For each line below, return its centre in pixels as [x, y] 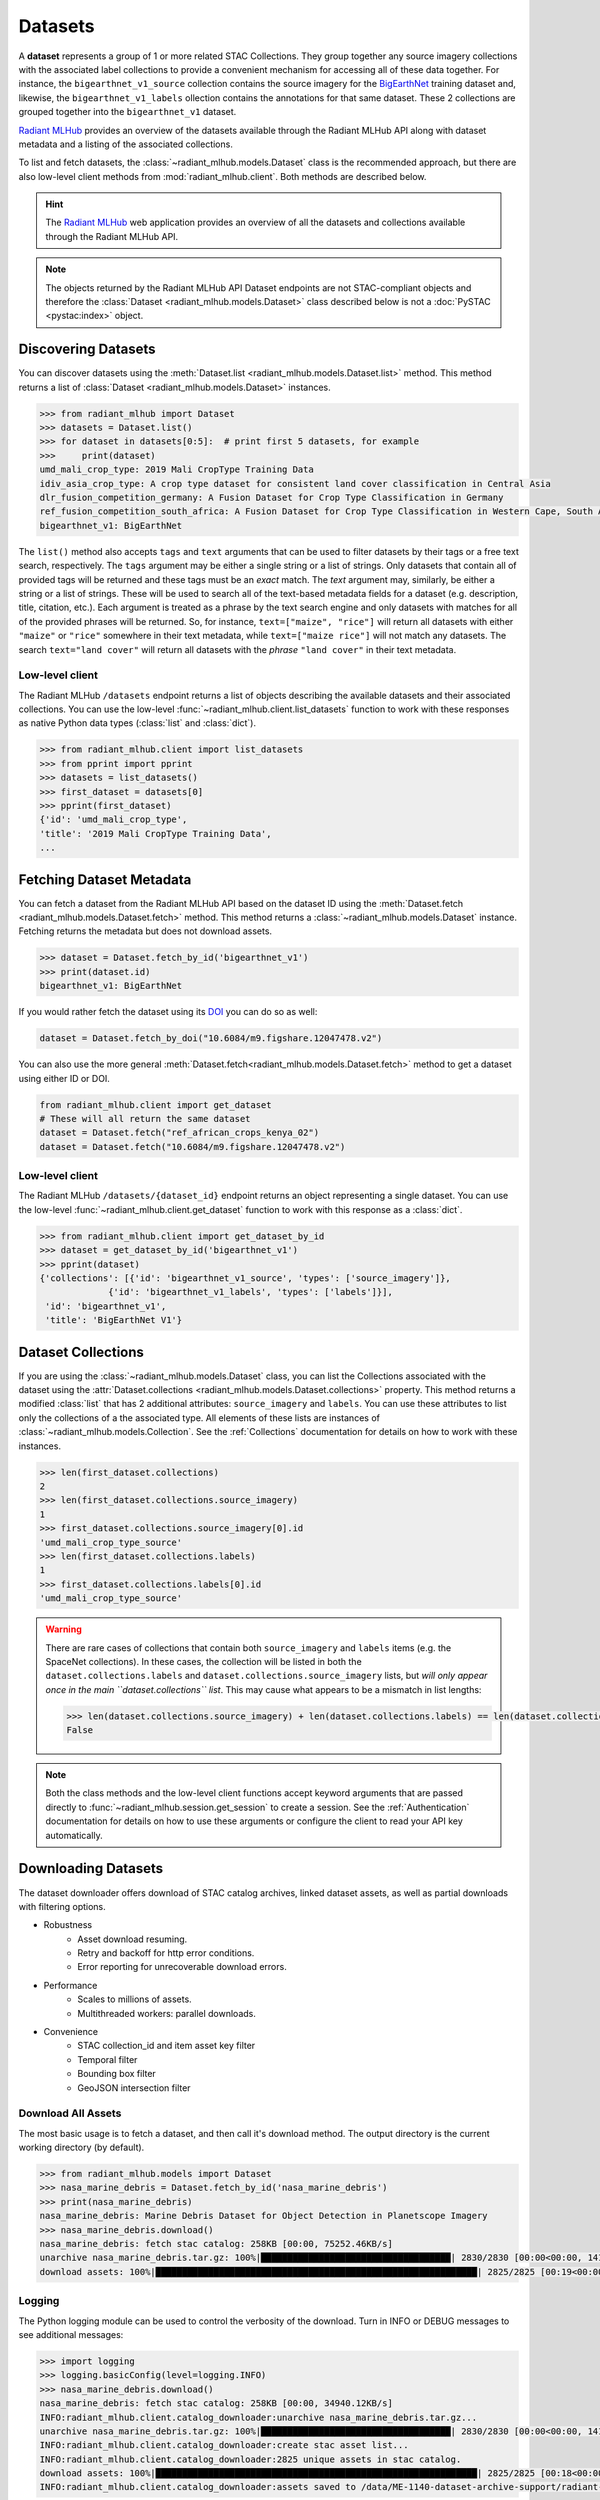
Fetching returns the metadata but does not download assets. [145, 931]
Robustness [68, 1925]
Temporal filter [107, 2059]
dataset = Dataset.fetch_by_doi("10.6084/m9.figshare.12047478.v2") [211, 1038]
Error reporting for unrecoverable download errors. [182, 1967]
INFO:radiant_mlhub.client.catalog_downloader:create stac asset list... [224, 2445]
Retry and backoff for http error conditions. [166, 1953]
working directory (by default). [81, 2147]
